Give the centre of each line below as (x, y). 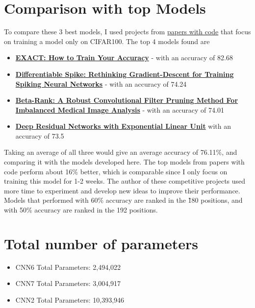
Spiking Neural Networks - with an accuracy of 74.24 (101, 83)
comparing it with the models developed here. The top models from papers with (124, 162)
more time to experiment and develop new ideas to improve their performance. (122, 190)
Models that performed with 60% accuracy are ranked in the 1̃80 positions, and (123, 200)
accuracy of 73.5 (40, 135)
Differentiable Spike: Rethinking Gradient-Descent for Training (125, 74)
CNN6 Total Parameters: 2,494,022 (68, 267)
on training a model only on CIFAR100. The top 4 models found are (107, 41)
